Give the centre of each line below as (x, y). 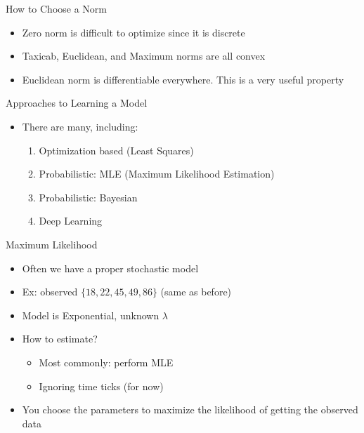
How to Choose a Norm (56, 8)
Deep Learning (71, 221)
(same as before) (196, 292)
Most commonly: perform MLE (106, 362)
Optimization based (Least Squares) (116, 150)
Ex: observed (50, 292)
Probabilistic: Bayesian (88, 197)
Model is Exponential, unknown (91, 315)
